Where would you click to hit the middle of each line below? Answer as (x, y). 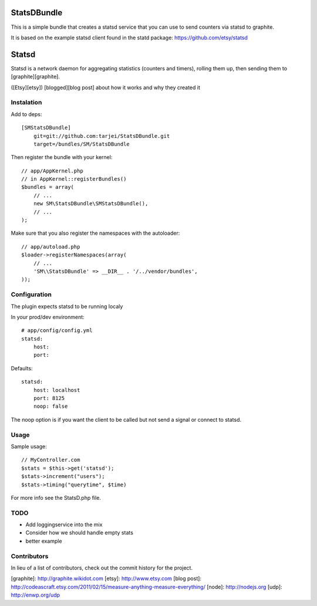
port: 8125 (49, 398)
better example (44, 541)
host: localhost (57, 390)
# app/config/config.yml (57, 331)
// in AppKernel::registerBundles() (74, 179)
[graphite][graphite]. (35, 77)
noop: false (50, 407)
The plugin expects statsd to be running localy (67, 306)
